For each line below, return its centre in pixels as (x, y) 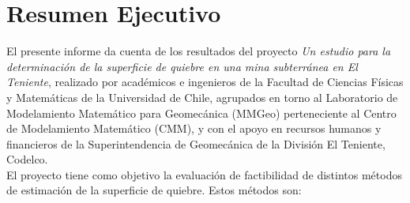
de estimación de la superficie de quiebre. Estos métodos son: (154, 190)
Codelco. (27, 159)
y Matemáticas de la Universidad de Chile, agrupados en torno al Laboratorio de (202, 97)
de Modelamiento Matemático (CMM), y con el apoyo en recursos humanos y (194, 128)
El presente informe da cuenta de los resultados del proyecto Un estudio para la (199, 51)
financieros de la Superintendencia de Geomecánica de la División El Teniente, (196, 143)
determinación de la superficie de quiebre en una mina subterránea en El (182, 66)
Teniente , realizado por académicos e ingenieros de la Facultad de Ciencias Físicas (205, 82)
